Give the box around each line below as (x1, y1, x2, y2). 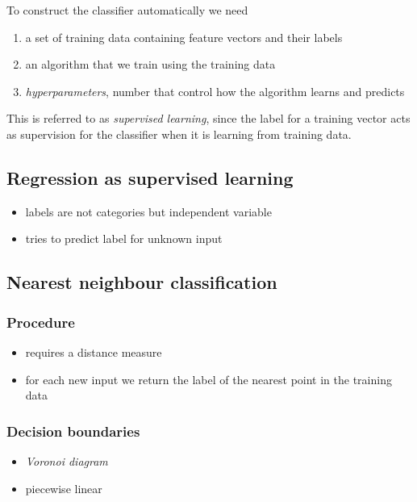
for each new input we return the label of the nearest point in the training (25, 370, 392, 387)
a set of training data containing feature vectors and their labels (25, 28, 343, 45)
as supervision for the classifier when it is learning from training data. (6, 125, 352, 142)
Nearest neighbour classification (6, 270, 277, 295)
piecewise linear (25, 479, 102, 496)
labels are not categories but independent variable (25, 203, 272, 220)
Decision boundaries (6, 420, 140, 441)
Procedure (6, 312, 75, 332)
